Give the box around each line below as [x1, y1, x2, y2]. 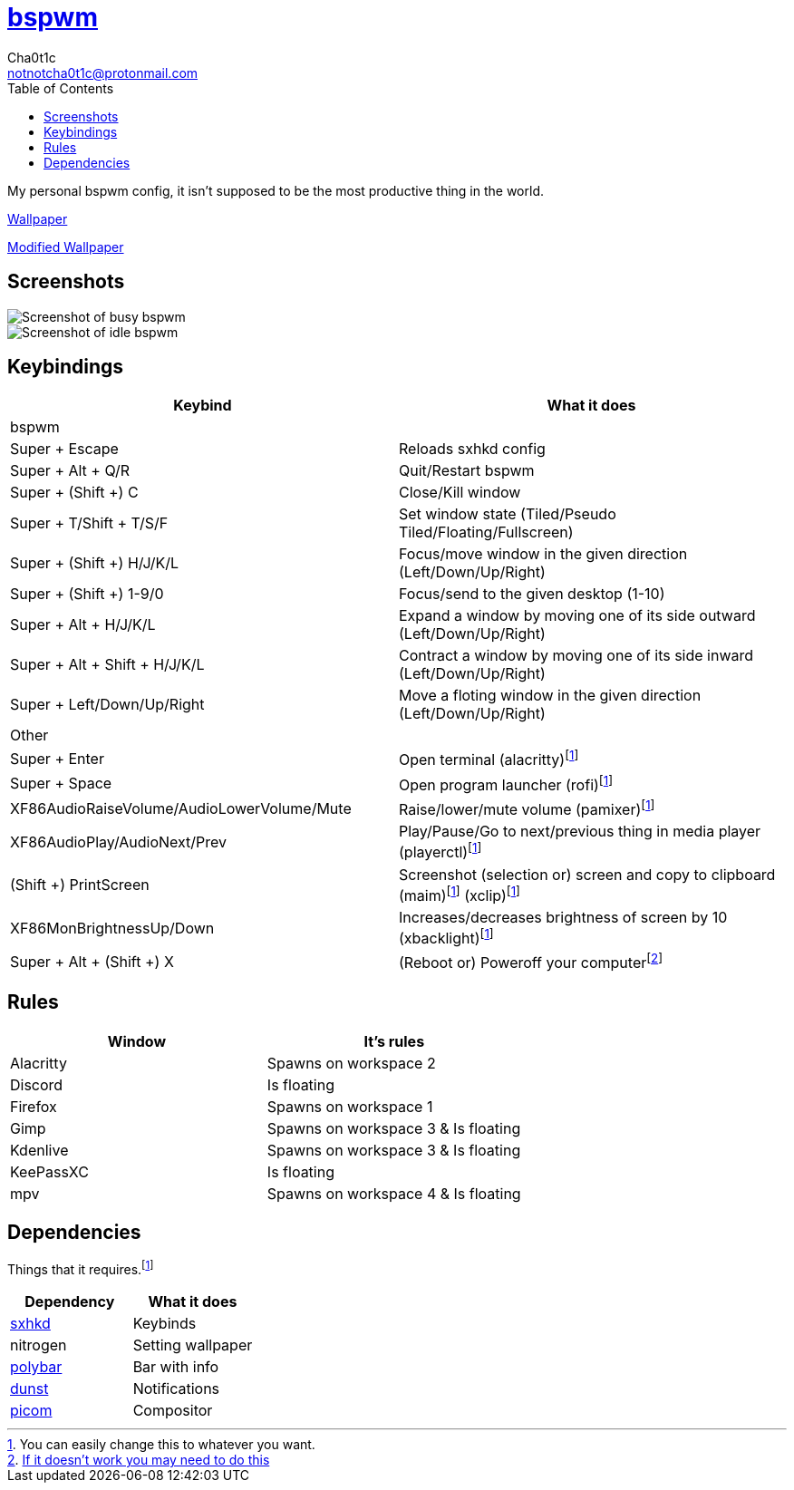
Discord [10, 1075, 63, 1094]
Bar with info [132, 1358, 219, 1377]
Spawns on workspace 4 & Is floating [266, 1184, 521, 1203]
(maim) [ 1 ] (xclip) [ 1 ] [399, 883, 520, 905]
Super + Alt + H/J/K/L [10, 615, 156, 634]
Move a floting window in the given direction [399, 686, 702, 705]
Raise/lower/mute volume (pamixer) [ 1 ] [399, 798, 655, 819]
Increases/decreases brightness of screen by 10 [399, 908, 728, 927]
